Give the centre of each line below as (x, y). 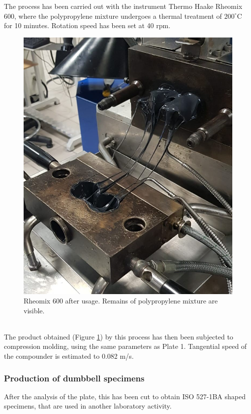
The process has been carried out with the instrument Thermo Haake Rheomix (123, 6)
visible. (34, 310)
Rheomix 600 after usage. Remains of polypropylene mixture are (121, 301)
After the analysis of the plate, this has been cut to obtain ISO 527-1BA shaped (125, 396)
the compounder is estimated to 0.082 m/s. (69, 356)
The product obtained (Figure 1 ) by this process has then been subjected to (119, 336)
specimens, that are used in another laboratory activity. (88, 406)
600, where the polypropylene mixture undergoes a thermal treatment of (113, 16)
